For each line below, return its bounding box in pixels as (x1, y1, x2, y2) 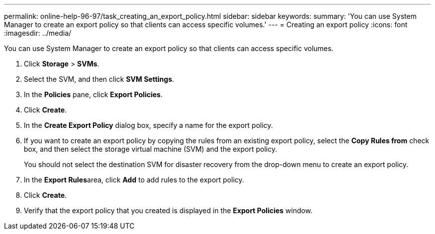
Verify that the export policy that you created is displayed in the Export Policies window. (24, 206, 313, 215)
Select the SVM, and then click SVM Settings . (24, 75, 174, 83)
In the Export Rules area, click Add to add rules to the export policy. (24, 175, 244, 184)
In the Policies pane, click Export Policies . (24, 90, 163, 99)
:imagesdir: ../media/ (4, 29, 72, 37)
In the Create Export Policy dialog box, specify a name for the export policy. (24, 121, 273, 129)
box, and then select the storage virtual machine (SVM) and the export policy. (24, 145, 277, 153)
